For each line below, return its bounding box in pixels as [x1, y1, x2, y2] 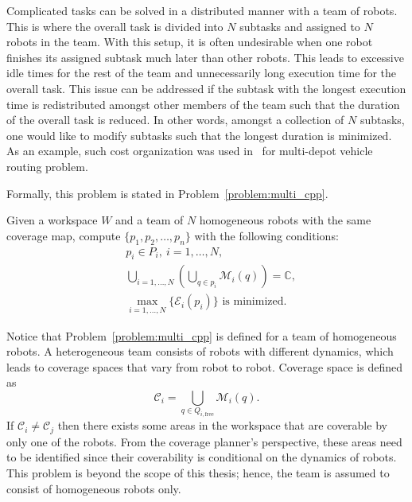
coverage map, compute [6, 227, 121, 243]
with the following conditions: [194, 227, 339, 243]
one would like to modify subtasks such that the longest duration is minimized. [6, 126, 392, 143]
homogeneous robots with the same [199, 212, 371, 228]
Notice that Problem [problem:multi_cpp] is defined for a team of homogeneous [6, 327, 397, 344]
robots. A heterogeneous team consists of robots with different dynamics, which [6, 343, 394, 360]
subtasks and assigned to [239, 18, 360, 34]
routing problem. [6, 158, 88, 174]
